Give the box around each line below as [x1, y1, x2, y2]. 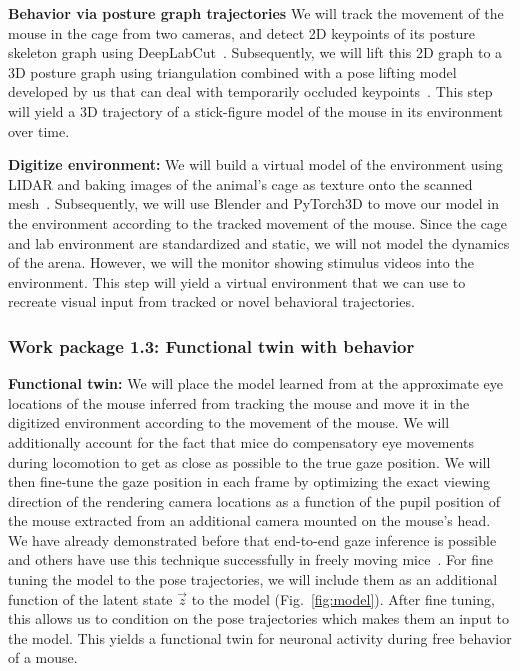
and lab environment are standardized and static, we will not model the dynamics [8, 232, 510, 253]
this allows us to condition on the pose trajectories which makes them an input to [8, 608, 510, 629]
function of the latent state [8, 588, 173, 609]
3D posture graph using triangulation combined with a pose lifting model [8, 61, 457, 82]
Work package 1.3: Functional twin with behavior [8, 333, 415, 358]
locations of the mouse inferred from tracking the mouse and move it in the [8, 392, 470, 413]
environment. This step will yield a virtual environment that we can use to [8, 271, 466, 292]
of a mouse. [8, 647, 78, 668]
